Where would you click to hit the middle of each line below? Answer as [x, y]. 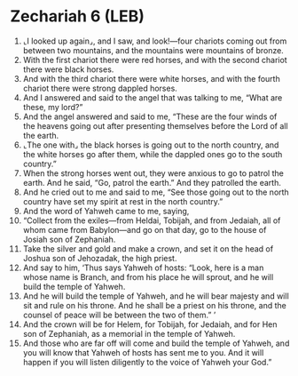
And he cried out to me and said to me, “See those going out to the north [156, 192]
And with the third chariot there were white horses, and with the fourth [151, 78]
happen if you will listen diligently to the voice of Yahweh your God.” [147, 362]
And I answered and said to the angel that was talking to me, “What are [153, 97]
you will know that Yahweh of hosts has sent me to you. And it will [143, 352]
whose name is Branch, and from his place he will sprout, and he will [148, 276]
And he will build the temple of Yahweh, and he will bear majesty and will [156, 296]
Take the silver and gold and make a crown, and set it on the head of [148, 248]
